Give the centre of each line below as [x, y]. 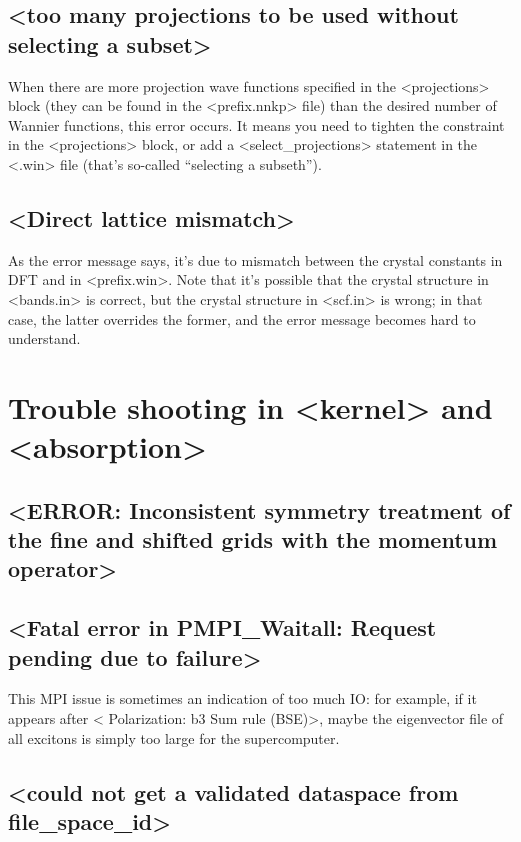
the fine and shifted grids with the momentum [253, 539]
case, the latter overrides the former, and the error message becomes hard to [242, 318]
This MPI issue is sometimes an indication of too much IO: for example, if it [242, 698]
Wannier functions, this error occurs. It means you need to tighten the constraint [256, 124]
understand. [44, 338]
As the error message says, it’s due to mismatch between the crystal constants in [255, 259]
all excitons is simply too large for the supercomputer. [174, 737]
